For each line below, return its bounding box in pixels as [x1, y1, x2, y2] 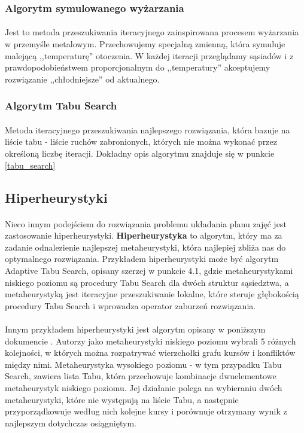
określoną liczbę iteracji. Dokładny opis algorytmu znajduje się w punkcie [5, 147, 275, 160]
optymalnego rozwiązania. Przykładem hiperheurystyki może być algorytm [5, 252, 279, 265]
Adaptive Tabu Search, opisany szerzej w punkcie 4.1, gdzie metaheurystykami [5, 264, 293, 276]
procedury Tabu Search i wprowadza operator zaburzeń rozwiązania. [5, 299, 256, 312]
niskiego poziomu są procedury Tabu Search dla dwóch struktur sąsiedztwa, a [5, 276, 289, 288]
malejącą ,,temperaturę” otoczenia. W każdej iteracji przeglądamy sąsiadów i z [5, 49, 294, 62]
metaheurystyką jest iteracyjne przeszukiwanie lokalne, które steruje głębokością [5, 288, 299, 300]
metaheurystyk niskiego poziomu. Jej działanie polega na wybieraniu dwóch [5, 381, 282, 394]
